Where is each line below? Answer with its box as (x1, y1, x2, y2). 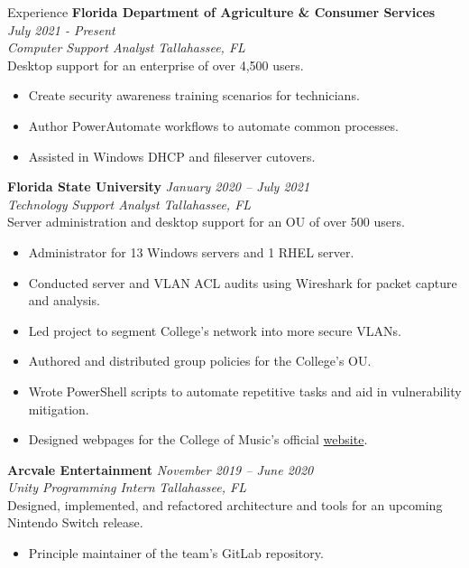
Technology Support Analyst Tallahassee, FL (7, 194, 252, 213)
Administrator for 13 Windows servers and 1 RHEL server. (28, 242, 354, 261)
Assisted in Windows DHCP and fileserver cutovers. (28, 146, 316, 165)
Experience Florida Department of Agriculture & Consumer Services (7, 3, 436, 21)
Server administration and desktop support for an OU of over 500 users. (7, 212, 405, 231)
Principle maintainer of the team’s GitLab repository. (28, 544, 324, 563)
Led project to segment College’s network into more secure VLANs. (28, 321, 401, 340)
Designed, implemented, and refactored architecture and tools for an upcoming (7, 495, 443, 514)
